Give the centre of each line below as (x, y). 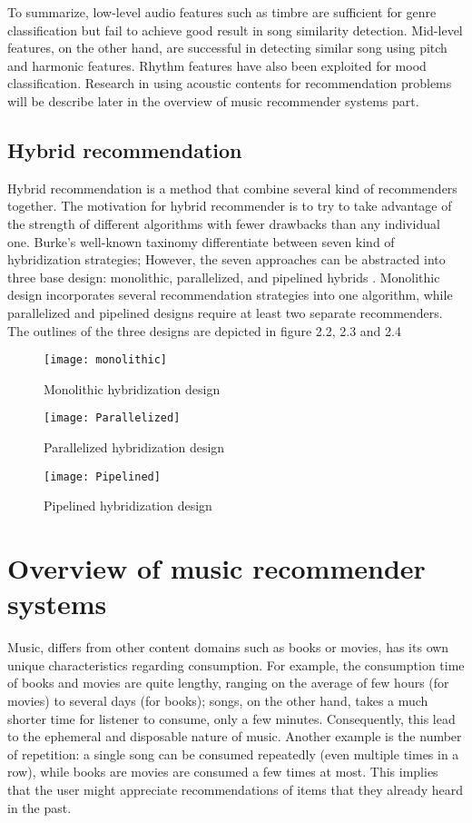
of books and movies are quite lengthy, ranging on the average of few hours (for (228, 683)
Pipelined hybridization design (128, 506)
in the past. (39, 807)
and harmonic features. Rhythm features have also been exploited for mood (217, 65)
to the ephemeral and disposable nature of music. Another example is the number (235, 736)
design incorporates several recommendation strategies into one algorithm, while (230, 295)
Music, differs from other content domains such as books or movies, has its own (228, 647)
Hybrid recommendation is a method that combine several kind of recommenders (232, 188)
